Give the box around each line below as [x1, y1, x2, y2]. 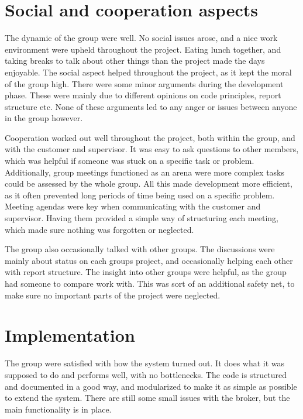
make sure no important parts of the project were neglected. [5, 289, 221, 301]
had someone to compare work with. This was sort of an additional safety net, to [5, 277, 295, 289]
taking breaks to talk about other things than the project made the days [5, 54, 265, 67]
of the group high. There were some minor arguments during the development [5, 77, 284, 90]
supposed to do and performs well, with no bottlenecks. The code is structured [5, 368, 287, 380]
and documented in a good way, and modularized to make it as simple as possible [5, 380, 297, 392]
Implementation [5, 323, 135, 347]
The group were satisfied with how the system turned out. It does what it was [5, 357, 285, 369]
